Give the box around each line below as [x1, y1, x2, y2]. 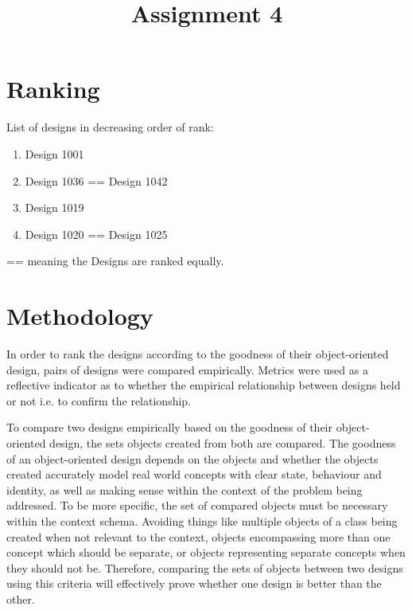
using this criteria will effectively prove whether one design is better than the [6, 575, 382, 592]
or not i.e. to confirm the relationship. [6, 392, 191, 409]
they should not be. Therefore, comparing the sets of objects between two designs [6, 559, 403, 576]
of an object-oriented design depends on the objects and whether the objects [6, 450, 379, 467]
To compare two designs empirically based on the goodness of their [6, 419, 332, 436]
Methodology [6, 299, 154, 332]
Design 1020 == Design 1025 [25, 225, 168, 242]
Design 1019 [25, 199, 84, 216]
